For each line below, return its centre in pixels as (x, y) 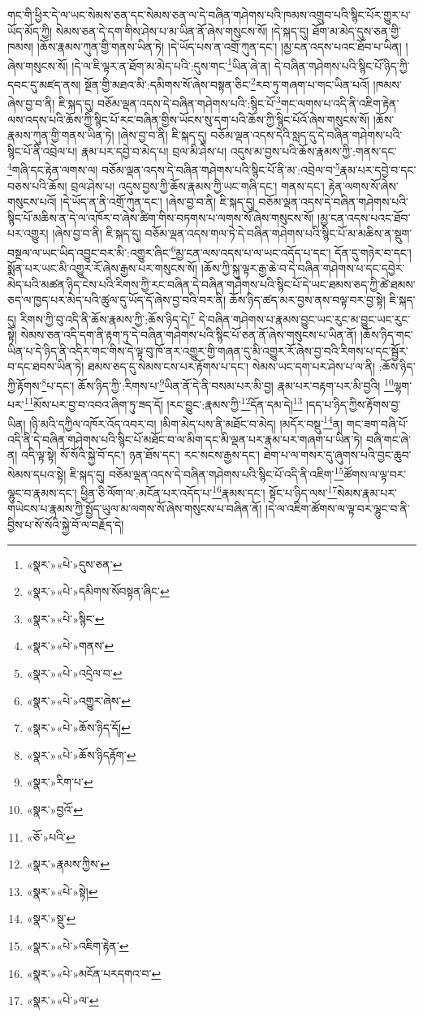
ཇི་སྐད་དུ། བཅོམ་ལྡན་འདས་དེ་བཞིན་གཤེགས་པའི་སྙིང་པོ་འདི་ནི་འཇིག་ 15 (207, 472)
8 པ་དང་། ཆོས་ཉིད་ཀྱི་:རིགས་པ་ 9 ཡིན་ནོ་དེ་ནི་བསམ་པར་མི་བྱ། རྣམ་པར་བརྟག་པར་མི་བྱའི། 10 (218, 384)
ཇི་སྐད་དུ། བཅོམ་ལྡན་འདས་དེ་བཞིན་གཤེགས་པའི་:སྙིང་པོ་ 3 (170, 102)
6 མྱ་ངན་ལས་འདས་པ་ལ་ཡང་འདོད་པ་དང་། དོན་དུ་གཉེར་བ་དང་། (291, 251)
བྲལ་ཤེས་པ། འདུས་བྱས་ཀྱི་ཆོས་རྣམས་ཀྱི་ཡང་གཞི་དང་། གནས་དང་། (198, 185)
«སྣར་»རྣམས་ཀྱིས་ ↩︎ (68, 864)
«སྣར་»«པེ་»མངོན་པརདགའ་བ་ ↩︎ (94, 973)
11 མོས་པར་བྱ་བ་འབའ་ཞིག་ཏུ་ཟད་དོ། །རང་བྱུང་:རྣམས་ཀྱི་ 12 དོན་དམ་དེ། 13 (163, 403)
